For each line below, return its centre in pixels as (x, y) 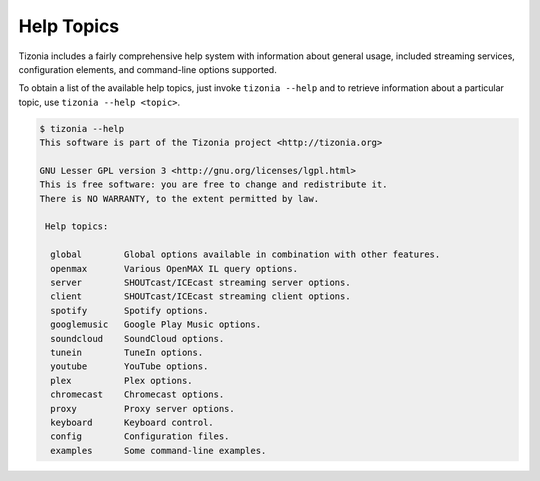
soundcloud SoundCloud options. (137, 338)
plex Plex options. (122, 380)
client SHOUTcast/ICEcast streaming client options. (200, 296)
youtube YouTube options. (129, 366)
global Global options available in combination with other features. (245, 254)
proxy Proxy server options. (142, 408)
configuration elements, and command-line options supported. (147, 69)
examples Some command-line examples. (158, 450)
